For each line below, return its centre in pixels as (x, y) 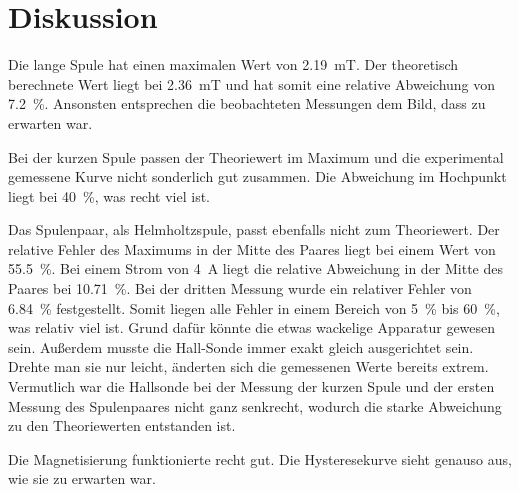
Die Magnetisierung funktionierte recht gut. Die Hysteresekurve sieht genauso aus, (260, 458)
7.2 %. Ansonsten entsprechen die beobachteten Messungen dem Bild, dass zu (247, 103)
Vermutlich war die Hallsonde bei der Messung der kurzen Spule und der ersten (251, 386)
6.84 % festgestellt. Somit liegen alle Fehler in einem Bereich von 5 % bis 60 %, (254, 307)
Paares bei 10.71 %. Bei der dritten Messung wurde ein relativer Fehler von (240, 288)
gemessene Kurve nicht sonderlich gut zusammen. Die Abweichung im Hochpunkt (257, 176)
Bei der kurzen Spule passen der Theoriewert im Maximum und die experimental (256, 156)
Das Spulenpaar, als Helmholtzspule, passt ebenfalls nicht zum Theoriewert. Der (254, 229)
